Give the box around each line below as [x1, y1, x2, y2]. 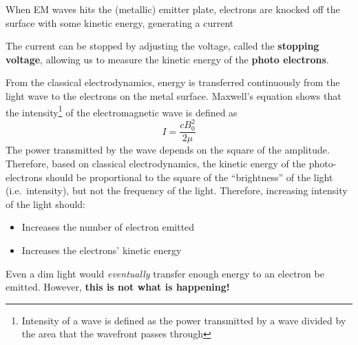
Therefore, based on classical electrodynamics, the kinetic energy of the [6, 156, 306, 170]
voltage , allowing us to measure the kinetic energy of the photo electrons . [6, 52, 329, 66]
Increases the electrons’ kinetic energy [21, 242, 182, 257]
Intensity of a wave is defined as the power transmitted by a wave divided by [21, 313, 346, 327]
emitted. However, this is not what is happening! [6, 280, 230, 294]
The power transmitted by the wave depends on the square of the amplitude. [6, 143, 330, 157]
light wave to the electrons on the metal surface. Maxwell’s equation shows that [6, 88, 341, 103]
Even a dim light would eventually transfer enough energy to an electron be [6, 266, 324, 280]
